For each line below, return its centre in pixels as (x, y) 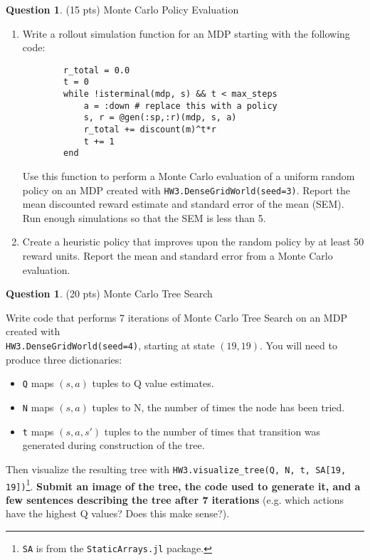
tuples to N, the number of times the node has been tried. (218, 407)
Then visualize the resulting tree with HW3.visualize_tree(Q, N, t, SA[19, (176, 469)
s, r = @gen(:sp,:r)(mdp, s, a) (160, 118)
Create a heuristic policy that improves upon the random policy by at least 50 (193, 242)
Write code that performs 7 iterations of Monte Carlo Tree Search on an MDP (176, 317)
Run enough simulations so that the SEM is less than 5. (144, 217)
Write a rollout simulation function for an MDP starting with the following (186, 33)
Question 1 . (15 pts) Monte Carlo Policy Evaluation (122, 9)
